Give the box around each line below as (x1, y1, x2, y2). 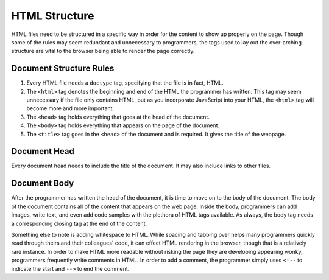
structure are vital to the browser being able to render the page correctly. (11, 47, 195, 55)
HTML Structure (11, 9, 94, 23)
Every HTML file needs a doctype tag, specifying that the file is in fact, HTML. (26, 79, 224, 86)
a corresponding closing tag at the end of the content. (11, 220, 147, 227)
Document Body (11, 178, 74, 189)
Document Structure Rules (11, 63, 115, 74)
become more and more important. (26, 105, 115, 112)
